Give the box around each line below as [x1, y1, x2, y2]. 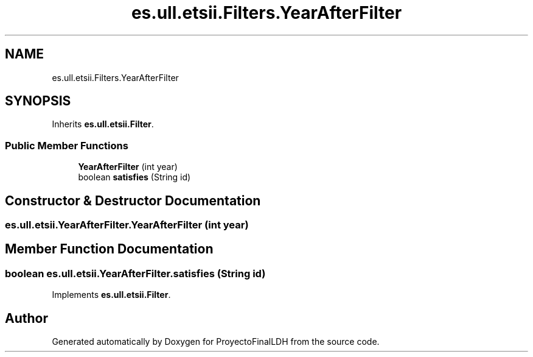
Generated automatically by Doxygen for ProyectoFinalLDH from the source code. [52, 336, 380, 347]
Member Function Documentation [5, 241, 214, 257]
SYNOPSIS [5, 93, 71, 109]
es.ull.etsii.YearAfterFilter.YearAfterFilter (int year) [5, 219, 249, 232]
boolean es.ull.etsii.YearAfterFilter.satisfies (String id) [5, 267, 266, 280]
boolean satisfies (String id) [78, 172, 191, 183]
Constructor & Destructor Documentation [5, 193, 261, 208]
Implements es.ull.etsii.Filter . [52, 289, 171, 300]
